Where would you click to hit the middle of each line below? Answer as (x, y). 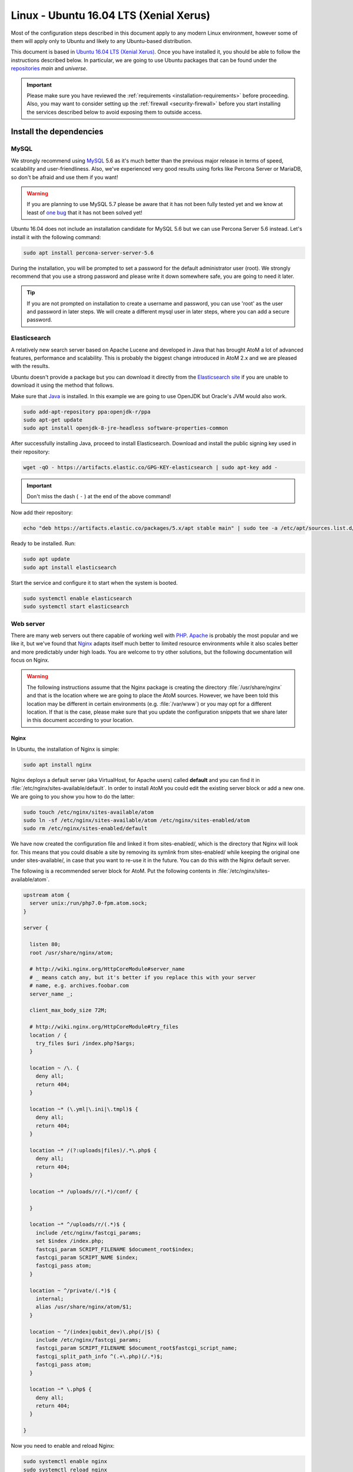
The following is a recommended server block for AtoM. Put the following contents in (114, 871)
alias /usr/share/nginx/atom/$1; (84, 1307)
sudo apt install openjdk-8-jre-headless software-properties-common (126, 428)
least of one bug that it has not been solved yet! (84, 213)
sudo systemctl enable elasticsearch (78, 598)
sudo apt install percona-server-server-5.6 (89, 253)
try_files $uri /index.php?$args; (85, 1043)
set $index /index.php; (70, 1241)
